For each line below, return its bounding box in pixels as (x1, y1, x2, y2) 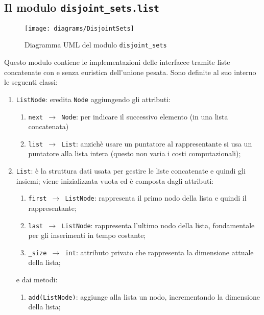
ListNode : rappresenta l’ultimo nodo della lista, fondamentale (61, 220, 255, 230)
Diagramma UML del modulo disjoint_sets (25, 39, 167, 50)
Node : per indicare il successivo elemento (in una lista (61, 111, 228, 122)
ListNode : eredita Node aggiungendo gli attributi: (16, 93, 171, 104)
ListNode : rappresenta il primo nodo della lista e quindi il (65, 192, 247, 203)
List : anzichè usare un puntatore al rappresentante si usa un (61, 138, 252, 149)
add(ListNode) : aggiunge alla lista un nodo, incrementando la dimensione (28, 291, 260, 302)
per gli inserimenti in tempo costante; (28, 230, 146, 240)
